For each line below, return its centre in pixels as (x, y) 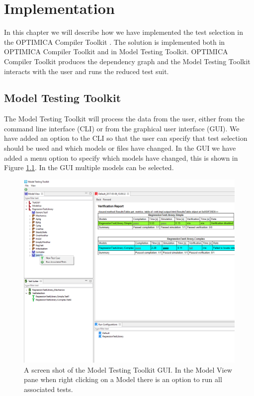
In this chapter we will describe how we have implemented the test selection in (124, 32)
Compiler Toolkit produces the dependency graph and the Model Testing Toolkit (127, 61)
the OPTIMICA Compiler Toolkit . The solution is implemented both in (115, 42)
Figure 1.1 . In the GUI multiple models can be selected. (89, 167)
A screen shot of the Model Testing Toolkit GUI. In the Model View (128, 369)
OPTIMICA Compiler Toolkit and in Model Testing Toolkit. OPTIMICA (116, 51)
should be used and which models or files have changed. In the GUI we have (120, 148)
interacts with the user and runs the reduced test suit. (86, 71)
